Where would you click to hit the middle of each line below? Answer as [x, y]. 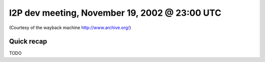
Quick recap [28, 42]
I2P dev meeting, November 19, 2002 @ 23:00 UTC [115, 13]
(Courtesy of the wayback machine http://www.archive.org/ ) [70, 28]
